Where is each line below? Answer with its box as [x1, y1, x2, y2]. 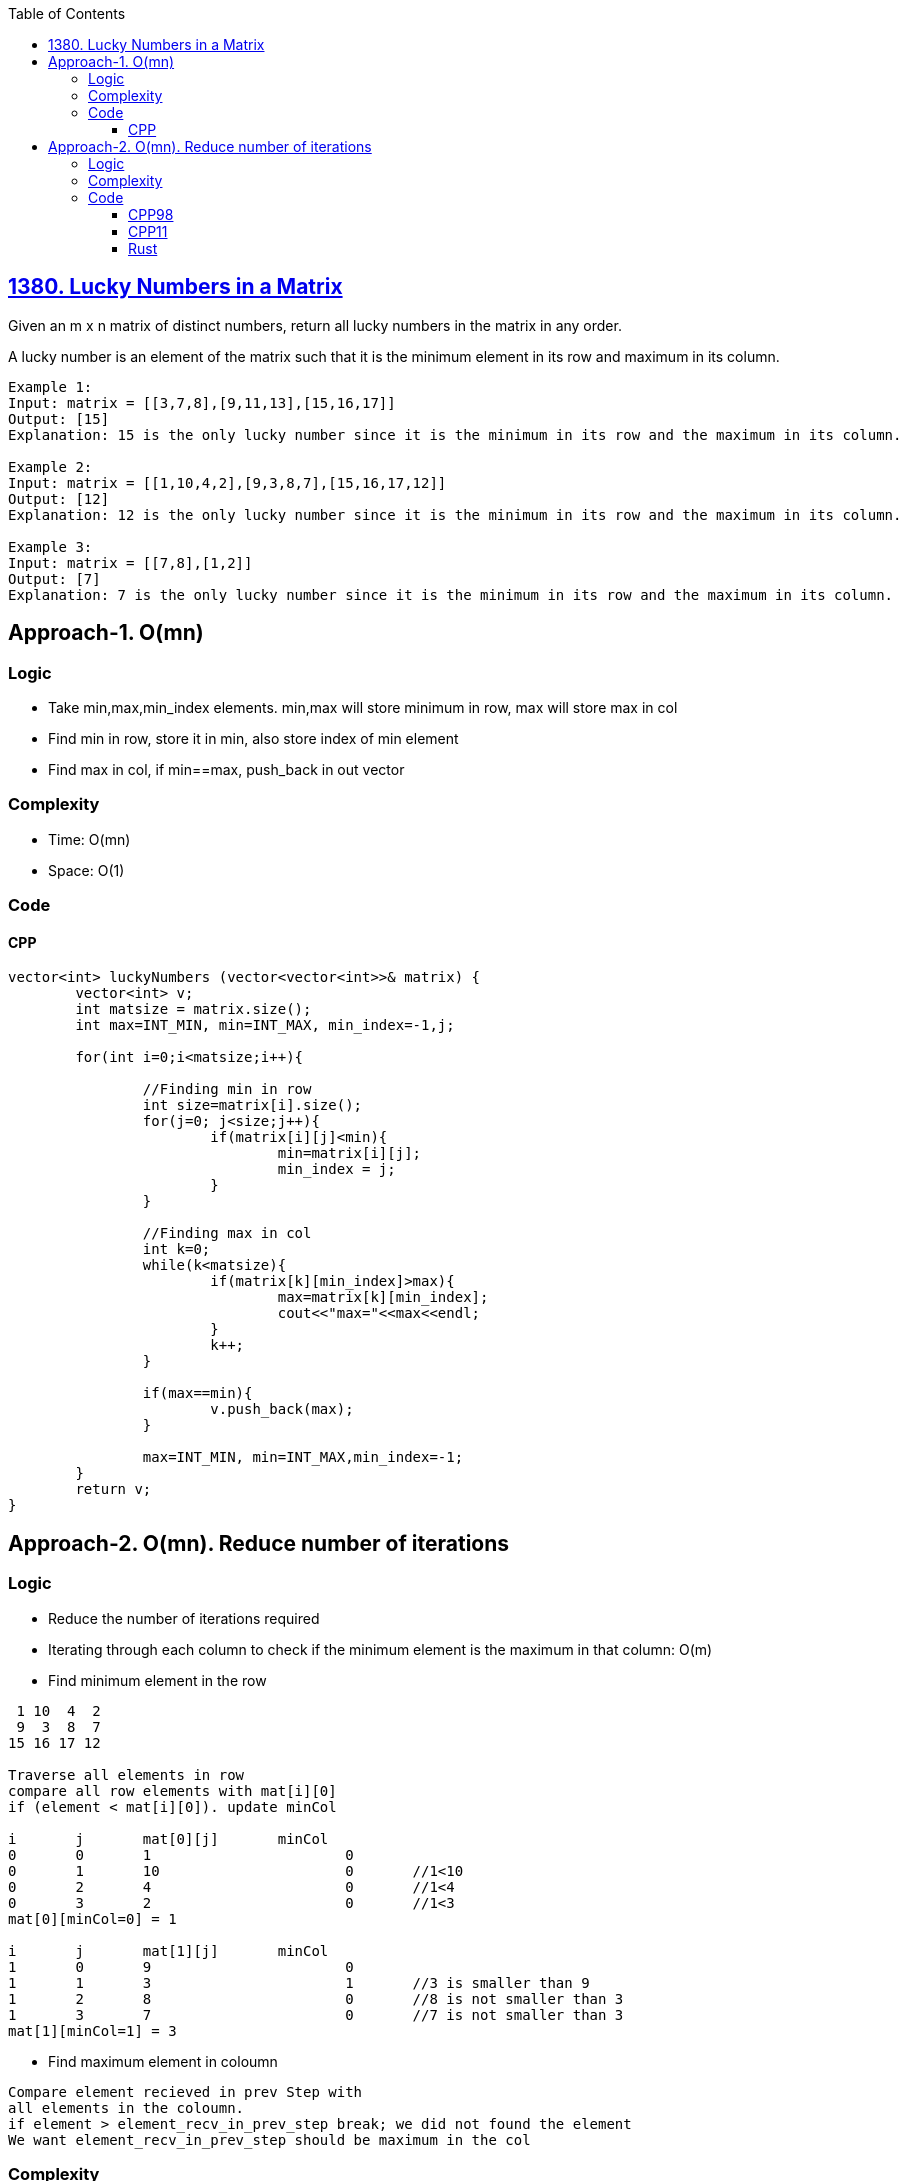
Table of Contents [8, 5, 126, 22]
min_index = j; [277, 1161, 396, 1178]
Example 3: [8, 538, 93, 555]
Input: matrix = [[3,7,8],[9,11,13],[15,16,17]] [8, 394, 396, 411]
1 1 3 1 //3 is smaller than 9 [8, 1974, 590, 1991]
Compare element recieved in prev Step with [8, 2083, 363, 2100]
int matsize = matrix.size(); [75, 1001, 312, 1018]
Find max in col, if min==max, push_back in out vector [48, 761, 405, 779]
